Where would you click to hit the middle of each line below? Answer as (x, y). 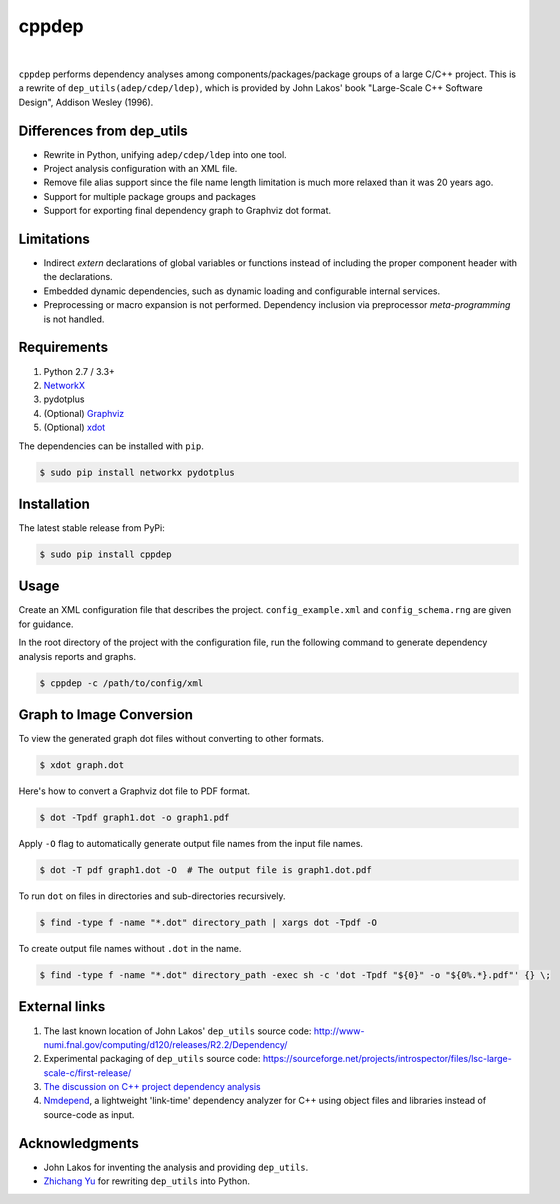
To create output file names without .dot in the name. (130, 949)
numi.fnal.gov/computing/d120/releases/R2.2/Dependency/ (165, 1044)
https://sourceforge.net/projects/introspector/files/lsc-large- (387, 1059)
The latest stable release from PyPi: (91, 528)
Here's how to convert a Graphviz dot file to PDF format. (134, 791)
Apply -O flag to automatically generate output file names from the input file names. (191, 844)
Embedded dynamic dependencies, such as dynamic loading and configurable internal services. (241, 291)
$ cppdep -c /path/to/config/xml (121, 683)
